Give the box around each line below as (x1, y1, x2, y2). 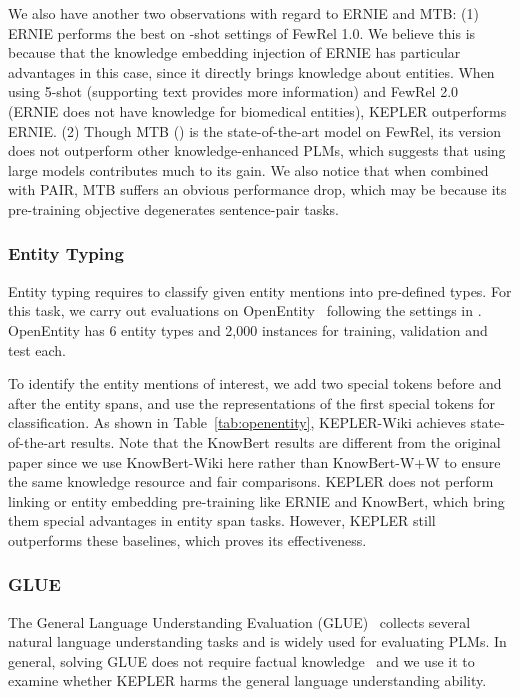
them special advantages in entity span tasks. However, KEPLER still (8, 510, 436, 531)
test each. (8, 339, 67, 360)
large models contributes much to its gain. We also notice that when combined (8, 159, 489, 180)
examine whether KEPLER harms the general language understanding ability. (8, 670, 487, 691)
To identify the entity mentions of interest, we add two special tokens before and (8, 373, 502, 394)
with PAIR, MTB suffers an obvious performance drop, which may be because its (8, 179, 507, 200)
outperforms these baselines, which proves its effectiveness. (8, 529, 367, 550)
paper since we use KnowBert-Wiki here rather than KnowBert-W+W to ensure (8, 451, 501, 472)
